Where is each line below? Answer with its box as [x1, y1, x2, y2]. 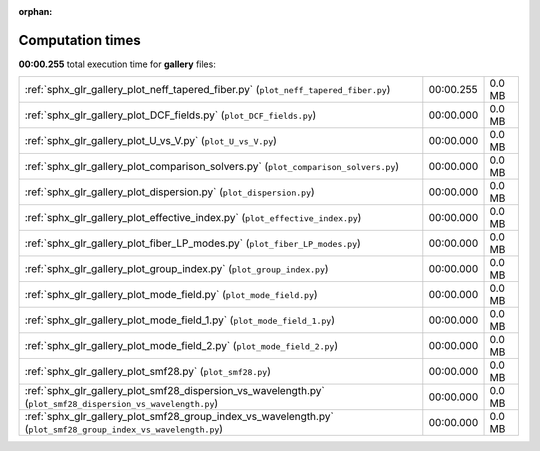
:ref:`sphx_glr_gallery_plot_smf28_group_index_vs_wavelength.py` [24, 410, 334, 424]
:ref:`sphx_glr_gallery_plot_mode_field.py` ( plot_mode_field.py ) [24, 288, 319, 302]
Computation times [18, 31, 141, 49]
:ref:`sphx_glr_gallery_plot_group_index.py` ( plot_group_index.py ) [24, 262, 329, 276]
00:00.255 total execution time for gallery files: [18, 58, 217, 70]
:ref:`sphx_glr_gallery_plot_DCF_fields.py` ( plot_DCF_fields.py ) [24, 108, 317, 122]
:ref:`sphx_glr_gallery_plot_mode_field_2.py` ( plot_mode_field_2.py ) [24, 339, 339, 353]
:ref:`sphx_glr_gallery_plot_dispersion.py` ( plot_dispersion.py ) [24, 185, 315, 199]
